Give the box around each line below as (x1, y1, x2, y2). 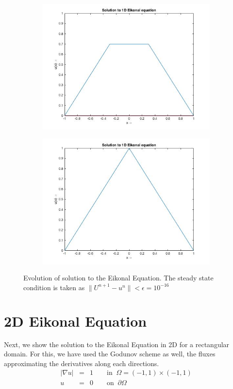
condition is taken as (23, 282, 85, 292)
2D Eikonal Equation (4, 311, 147, 331)
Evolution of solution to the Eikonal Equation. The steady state (23, 273, 214, 283)
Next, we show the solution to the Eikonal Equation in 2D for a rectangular (4, 339, 230, 349)
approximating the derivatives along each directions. (4, 358, 159, 368)
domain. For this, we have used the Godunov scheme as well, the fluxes (4, 349, 216, 359)
